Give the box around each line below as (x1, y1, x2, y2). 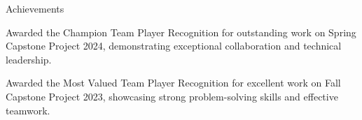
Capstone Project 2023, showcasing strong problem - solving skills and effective (6, 89, 338, 103)
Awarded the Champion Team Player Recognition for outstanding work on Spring (6, 24, 356, 39)
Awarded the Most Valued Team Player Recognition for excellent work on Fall (6, 75, 341, 90)
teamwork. (6, 103, 50, 117)
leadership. (6, 52, 52, 66)
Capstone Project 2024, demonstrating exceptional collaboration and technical (6, 38, 342, 53)
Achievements (6, 1, 64, 15)
